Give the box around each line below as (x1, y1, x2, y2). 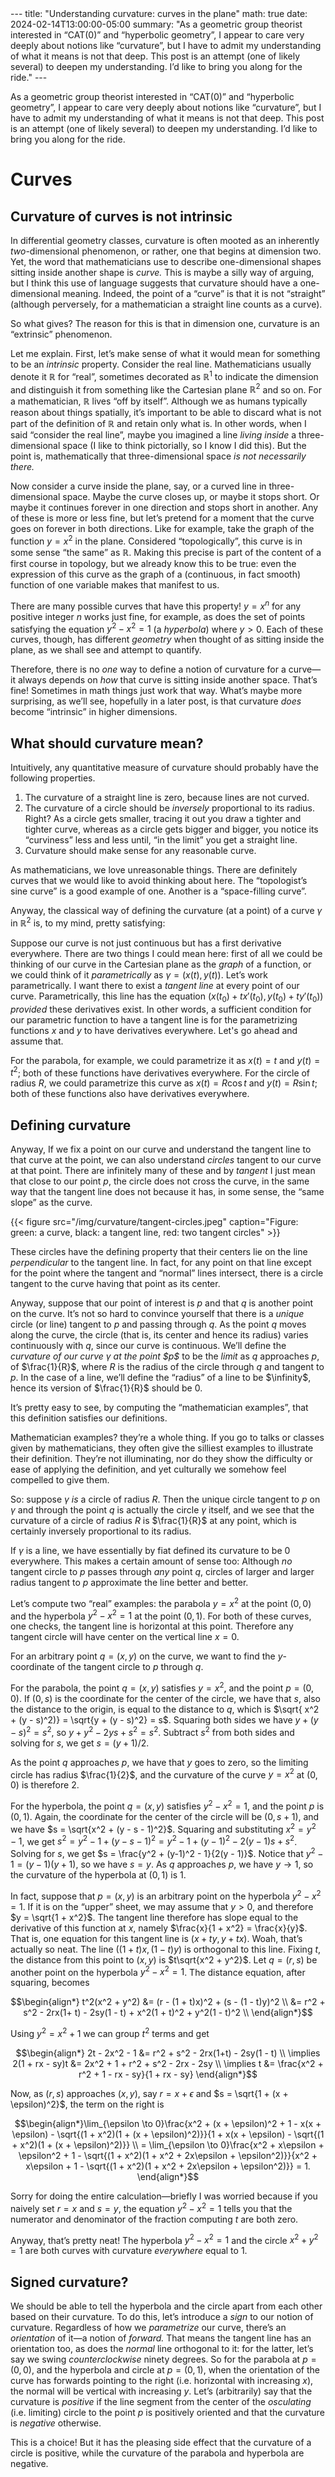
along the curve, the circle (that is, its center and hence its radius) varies (10, 1329, 309, 1341)
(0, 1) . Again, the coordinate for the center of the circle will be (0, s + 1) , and (10, 1810, 320, 1822)
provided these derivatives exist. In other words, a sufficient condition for (10, 1003, 312, 1015)
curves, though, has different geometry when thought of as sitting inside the (10, 633, 325, 646)
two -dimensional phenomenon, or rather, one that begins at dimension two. (10, 245, 322, 257)
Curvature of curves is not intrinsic (10, 208, 233, 225)
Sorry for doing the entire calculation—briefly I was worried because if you (10, 2190, 318, 2202)
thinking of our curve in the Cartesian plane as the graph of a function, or (10, 958, 312, 970)
